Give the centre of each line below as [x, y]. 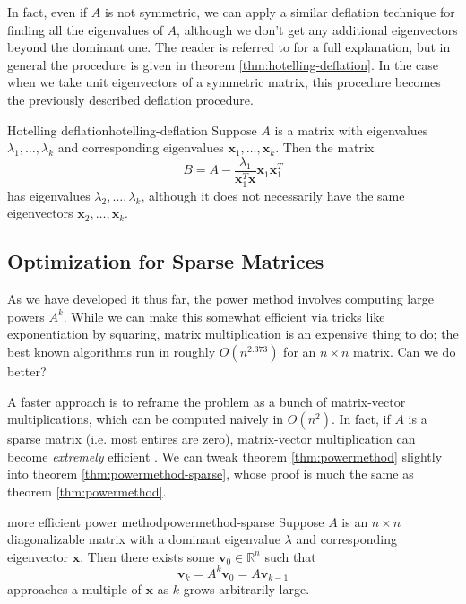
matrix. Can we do [405, 352]
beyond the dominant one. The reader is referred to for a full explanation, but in [229, 47]
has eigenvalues [49, 195]
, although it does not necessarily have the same [273, 195]
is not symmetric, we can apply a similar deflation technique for [280, 12]
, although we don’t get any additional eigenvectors [317, 29]
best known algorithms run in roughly [112, 352]
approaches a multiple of [74, 589]
